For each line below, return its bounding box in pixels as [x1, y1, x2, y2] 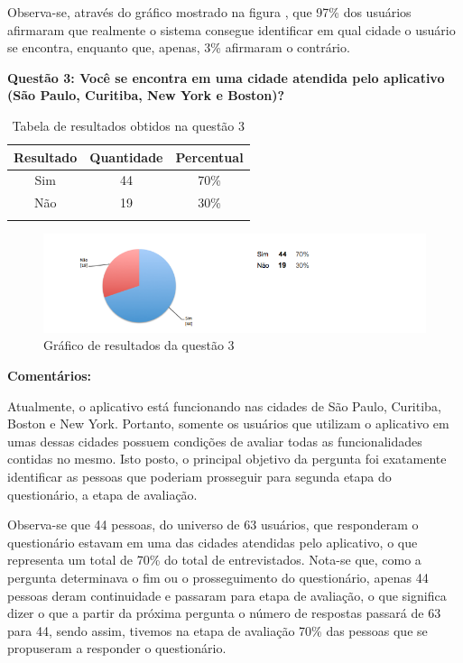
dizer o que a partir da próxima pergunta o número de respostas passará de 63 [7, 603, 441, 622]
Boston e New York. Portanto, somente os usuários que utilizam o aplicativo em [7, 414, 449, 433]
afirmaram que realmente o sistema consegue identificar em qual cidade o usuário [7, 20, 456, 39]
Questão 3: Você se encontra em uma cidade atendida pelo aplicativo [7, 68, 445, 87]
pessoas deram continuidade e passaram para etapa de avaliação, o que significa [7, 585, 447, 604]
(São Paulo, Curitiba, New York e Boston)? [7, 86, 285, 105]
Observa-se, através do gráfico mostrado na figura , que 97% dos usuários [7, 3, 412, 21]
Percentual [175, 147, 244, 166]
